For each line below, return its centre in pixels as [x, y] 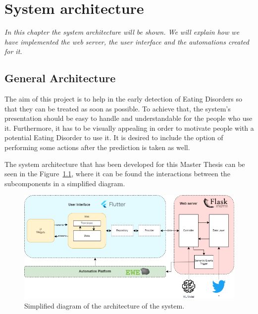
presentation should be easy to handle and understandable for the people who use [129, 118]
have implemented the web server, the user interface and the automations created [127, 41]
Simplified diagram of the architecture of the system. [104, 305]
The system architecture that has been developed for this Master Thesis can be [125, 164]
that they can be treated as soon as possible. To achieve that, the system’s [118, 108]
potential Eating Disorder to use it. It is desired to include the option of [114, 137]
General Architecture [60, 78]
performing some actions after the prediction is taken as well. [97, 147]
